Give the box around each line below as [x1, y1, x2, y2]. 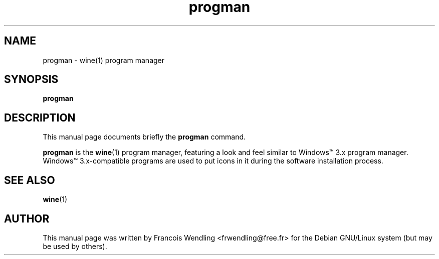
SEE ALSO [4, 173, 55, 186]
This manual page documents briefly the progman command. [43, 132, 246, 141]
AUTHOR [4, 212, 50, 225]
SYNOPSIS [4, 73, 59, 86]
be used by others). [43, 241, 107, 250]
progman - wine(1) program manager [43, 55, 165, 64]
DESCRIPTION [4, 111, 76, 124]
